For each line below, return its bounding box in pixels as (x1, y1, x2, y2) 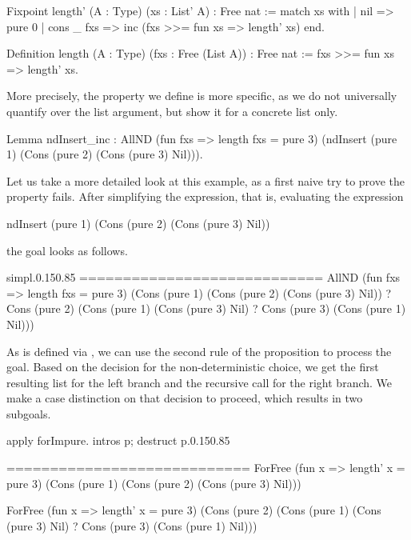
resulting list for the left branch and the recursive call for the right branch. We (6, 374, 393, 390)
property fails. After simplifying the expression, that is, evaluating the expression (6, 188, 404, 205)
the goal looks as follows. (6, 242, 128, 258)
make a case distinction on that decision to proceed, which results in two (6, 390, 363, 406)
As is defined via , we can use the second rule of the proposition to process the (6, 342, 392, 359)
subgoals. (6, 405, 51, 422)
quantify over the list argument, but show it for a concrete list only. (6, 102, 338, 119)
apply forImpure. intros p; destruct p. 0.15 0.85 (6, 432, 230, 449)
